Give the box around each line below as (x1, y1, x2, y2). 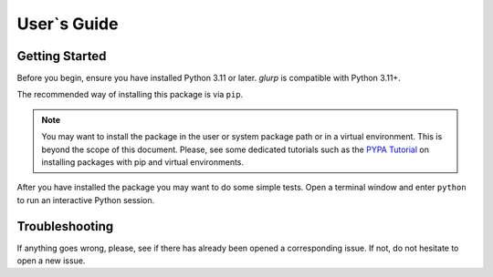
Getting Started (16, 48, 107, 64)
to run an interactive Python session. (16, 194, 155, 205)
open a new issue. (16, 255, 86, 266)
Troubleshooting (16, 219, 114, 234)
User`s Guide (16, 14, 119, 34)
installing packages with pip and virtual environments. (41, 157, 245, 168)
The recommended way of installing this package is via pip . (16, 89, 244, 100)
